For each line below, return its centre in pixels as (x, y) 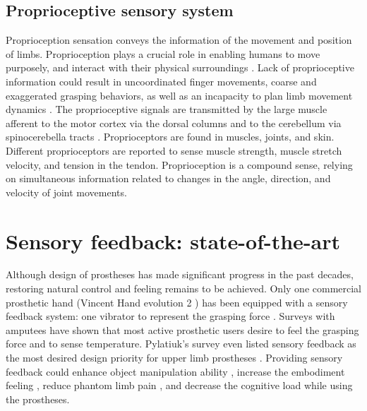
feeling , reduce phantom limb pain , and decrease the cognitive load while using (179, 385)
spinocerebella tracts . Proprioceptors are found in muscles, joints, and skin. (170, 137)
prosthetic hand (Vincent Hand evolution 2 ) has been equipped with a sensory (177, 302)
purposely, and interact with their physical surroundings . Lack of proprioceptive (180, 67)
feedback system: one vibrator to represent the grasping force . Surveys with (170, 316)
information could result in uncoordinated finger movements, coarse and (161, 81)
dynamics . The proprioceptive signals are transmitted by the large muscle (167, 109)
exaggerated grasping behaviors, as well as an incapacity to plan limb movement (179, 95)
